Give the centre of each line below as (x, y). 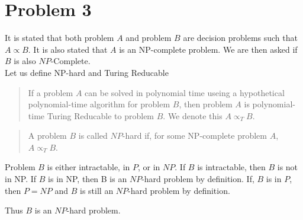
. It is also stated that (68, 49)
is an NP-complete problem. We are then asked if (208, 49)
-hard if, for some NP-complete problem (194, 135)
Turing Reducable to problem (101, 115)
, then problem (206, 104)
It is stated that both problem (59, 38)
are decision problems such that (240, 38)
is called (93, 135)
